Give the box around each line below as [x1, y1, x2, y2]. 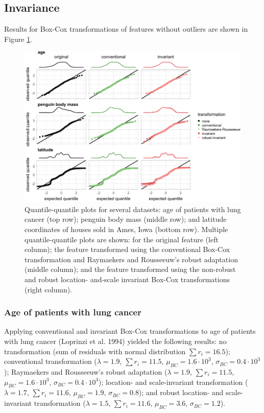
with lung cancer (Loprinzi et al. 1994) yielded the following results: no [4, 335, 227, 346]
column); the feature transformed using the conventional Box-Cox [25, 244, 230, 255]
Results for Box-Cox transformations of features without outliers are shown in [4, 24, 248, 34]
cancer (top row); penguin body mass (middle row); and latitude [25, 214, 227, 224]
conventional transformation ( [4, 356, 97, 366]
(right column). [25, 284, 73, 294]
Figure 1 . [4, 33, 33, 44]
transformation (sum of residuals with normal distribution [4, 346, 186, 356]
